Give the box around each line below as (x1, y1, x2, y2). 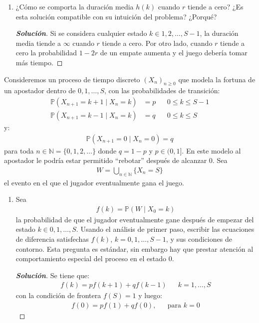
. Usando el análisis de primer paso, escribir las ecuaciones (76, 224, 255, 234)
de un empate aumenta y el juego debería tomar (100, 47, 248, 58)
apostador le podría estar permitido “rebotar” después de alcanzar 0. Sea (4, 155, 228, 165)
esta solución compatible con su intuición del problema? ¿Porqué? (15, 11, 217, 21)
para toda (4, 145, 34, 156)
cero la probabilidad (15, 47, 77, 58)
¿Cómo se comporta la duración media (15, 1, 134, 11)
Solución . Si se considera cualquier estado (15, 28, 147, 38)
